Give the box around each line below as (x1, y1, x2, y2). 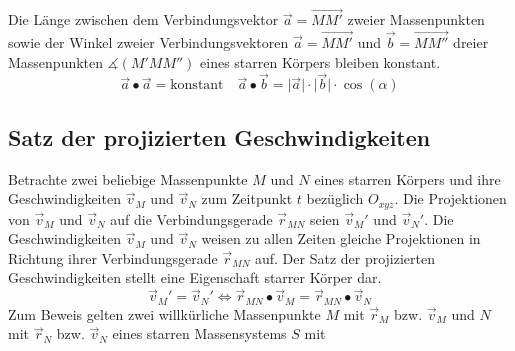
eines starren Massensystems (112, 323, 287, 344)
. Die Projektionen (394, 188, 507, 209)
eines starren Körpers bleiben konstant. (200, 51, 441, 72)
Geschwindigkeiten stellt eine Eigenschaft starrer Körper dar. (8, 267, 382, 288)
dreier (453, 32, 489, 53)
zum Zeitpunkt (201, 188, 293, 209)
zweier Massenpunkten (347, 9, 485, 30)
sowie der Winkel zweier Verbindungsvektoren (8, 32, 289, 53)
